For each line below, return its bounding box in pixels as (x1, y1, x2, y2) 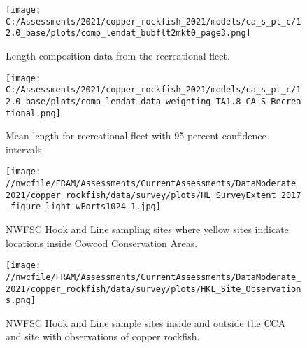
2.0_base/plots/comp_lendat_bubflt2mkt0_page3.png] (6, 28, 251, 39)
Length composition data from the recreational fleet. (6, 48, 230, 62)
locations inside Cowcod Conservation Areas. (6, 235, 198, 250)
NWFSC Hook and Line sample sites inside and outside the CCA (6, 315, 286, 330)
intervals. (6, 141, 45, 156)
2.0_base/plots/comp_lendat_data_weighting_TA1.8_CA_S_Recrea (6, 96, 301, 106)
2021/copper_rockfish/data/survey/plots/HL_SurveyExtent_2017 (6, 190, 301, 200)
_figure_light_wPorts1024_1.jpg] (6, 202, 161, 212)
